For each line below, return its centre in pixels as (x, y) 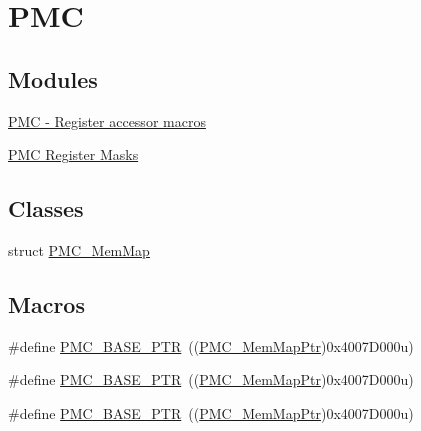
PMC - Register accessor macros (107, 120)
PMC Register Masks (73, 154)
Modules (53, 78)
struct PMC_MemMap (79, 249)
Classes (46, 208)
